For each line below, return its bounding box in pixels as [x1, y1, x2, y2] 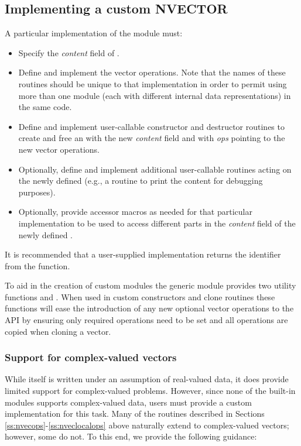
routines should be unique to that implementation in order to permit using [18, 77, 287, 90]
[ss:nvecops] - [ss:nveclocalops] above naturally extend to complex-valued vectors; [5, 418, 289, 431]
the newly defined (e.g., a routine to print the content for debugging [18, 174, 263, 187]
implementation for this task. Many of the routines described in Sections [5, 407, 265, 420]
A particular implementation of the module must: [5, 27, 183, 39]
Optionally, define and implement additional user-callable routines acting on [18, 163, 292, 175]
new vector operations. [18, 143, 100, 155]
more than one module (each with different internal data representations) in [18, 89, 291, 101]
